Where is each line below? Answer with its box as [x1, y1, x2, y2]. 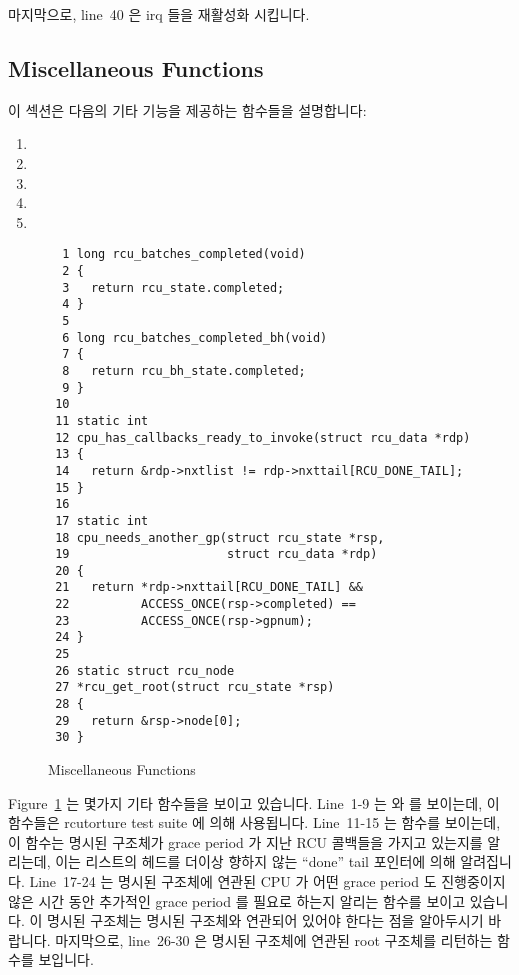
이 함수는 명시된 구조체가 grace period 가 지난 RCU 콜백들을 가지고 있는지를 [8, 831, 483, 852]
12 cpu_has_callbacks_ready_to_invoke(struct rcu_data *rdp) [55, 430, 471, 445]
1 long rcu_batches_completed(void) [62, 247, 306, 262]
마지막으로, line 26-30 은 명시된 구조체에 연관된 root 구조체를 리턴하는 [55, 929, 493, 950]
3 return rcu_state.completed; [62, 280, 285, 295]
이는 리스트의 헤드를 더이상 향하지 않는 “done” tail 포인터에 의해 [55, 851, 456, 872]
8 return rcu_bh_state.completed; [62, 363, 306, 378]
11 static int [55, 413, 149, 428]
